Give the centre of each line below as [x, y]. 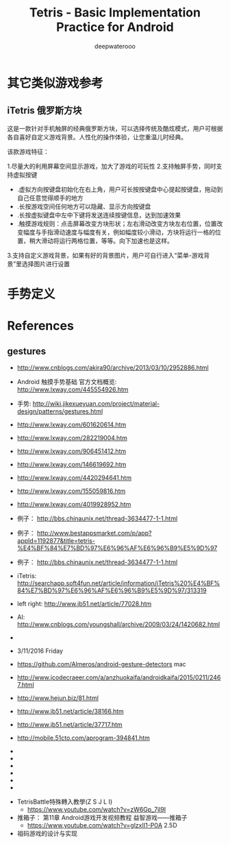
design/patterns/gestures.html [60, 411]
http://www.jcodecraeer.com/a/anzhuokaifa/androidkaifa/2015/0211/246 [119, 677]
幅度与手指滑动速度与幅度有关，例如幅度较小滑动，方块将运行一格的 [119, 232]
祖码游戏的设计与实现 [47, 833]
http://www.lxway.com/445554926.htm [73, 389]
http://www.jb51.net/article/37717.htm [70, 724]
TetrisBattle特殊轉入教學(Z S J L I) [65, 801]
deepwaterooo [115, 46]
